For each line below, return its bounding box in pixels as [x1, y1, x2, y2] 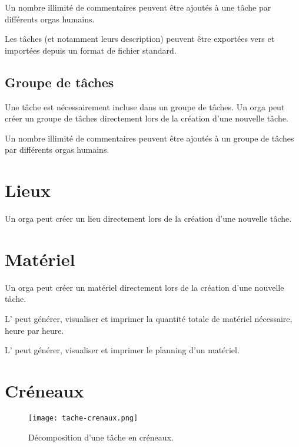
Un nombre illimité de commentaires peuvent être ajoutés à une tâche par [5, 1, 271, 13]
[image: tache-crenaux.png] [28, 413, 138, 422]
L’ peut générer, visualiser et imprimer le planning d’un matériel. [5, 344, 240, 356]
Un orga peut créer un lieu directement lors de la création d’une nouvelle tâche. [5, 212, 292, 225]
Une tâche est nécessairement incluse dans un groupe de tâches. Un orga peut [5, 100, 285, 113]
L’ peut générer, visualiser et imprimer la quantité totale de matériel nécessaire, [5, 312, 293, 324]
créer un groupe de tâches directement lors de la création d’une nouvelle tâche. [5, 112, 288, 124]
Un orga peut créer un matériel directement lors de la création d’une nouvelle [5, 281, 284, 293]
